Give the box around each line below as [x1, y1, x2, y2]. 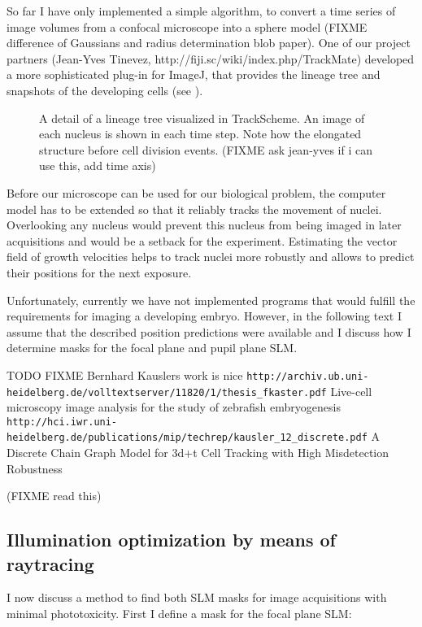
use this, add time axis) [39, 157, 156, 174]
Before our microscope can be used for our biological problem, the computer [7, 184, 386, 201]
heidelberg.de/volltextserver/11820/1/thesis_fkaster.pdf [7, 386, 327, 398]
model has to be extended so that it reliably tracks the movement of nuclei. [7, 200, 382, 217]
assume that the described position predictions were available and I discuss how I [7, 323, 411, 340]
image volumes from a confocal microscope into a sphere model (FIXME [7, 18, 368, 35]
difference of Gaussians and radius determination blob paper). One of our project [7, 34, 411, 51]
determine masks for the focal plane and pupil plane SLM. [7, 339, 298, 356]
